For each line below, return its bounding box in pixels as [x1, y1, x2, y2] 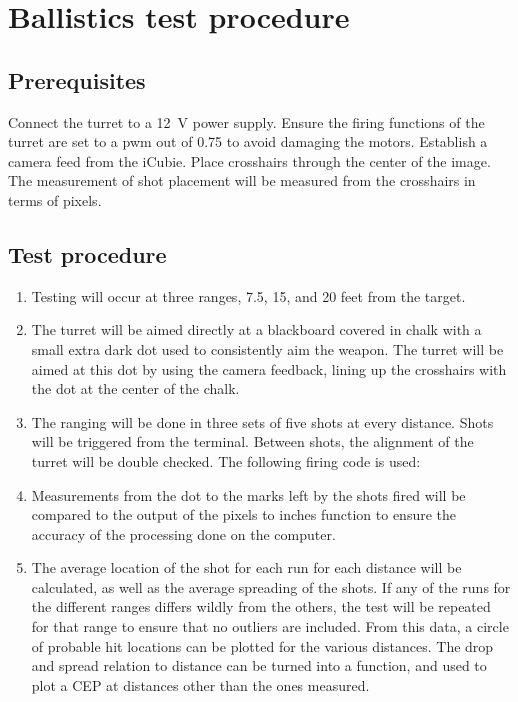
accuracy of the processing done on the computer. [31, 523, 336, 544]
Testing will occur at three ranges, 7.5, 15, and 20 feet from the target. [31, 285, 466, 306]
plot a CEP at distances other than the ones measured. [31, 674, 370, 695]
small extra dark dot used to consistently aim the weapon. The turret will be [31, 338, 504, 359]
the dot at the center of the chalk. [31, 378, 240, 399]
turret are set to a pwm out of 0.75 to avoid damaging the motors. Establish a [8, 131, 488, 152]
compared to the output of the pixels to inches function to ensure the [31, 504, 456, 525]
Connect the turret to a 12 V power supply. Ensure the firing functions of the [8, 111, 485, 132]
